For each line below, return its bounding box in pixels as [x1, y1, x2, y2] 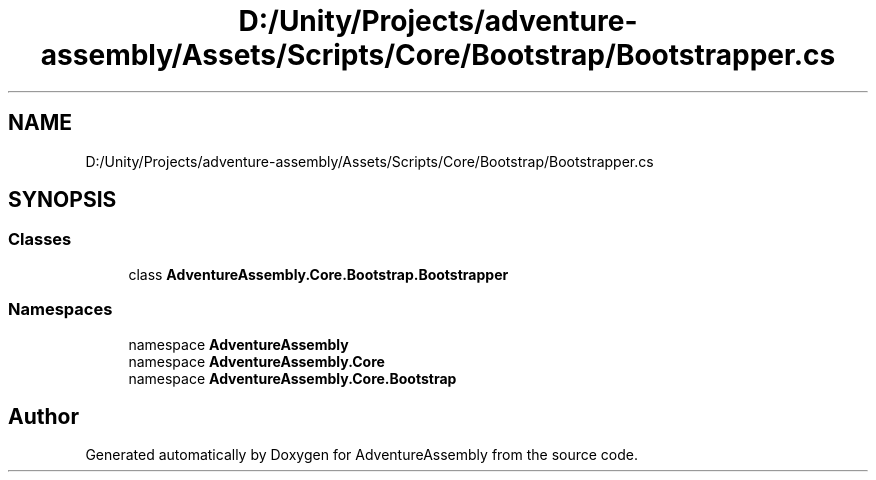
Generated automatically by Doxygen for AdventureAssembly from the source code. [85, 446, 639, 464]
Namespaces [8, 299, 113, 320]
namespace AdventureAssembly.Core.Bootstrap [128, 369, 457, 387]
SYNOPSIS [8, 187, 117, 213]
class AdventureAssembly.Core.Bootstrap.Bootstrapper [128, 265, 509, 283]
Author [8, 403, 79, 429]
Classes [8, 229, 72, 250]
